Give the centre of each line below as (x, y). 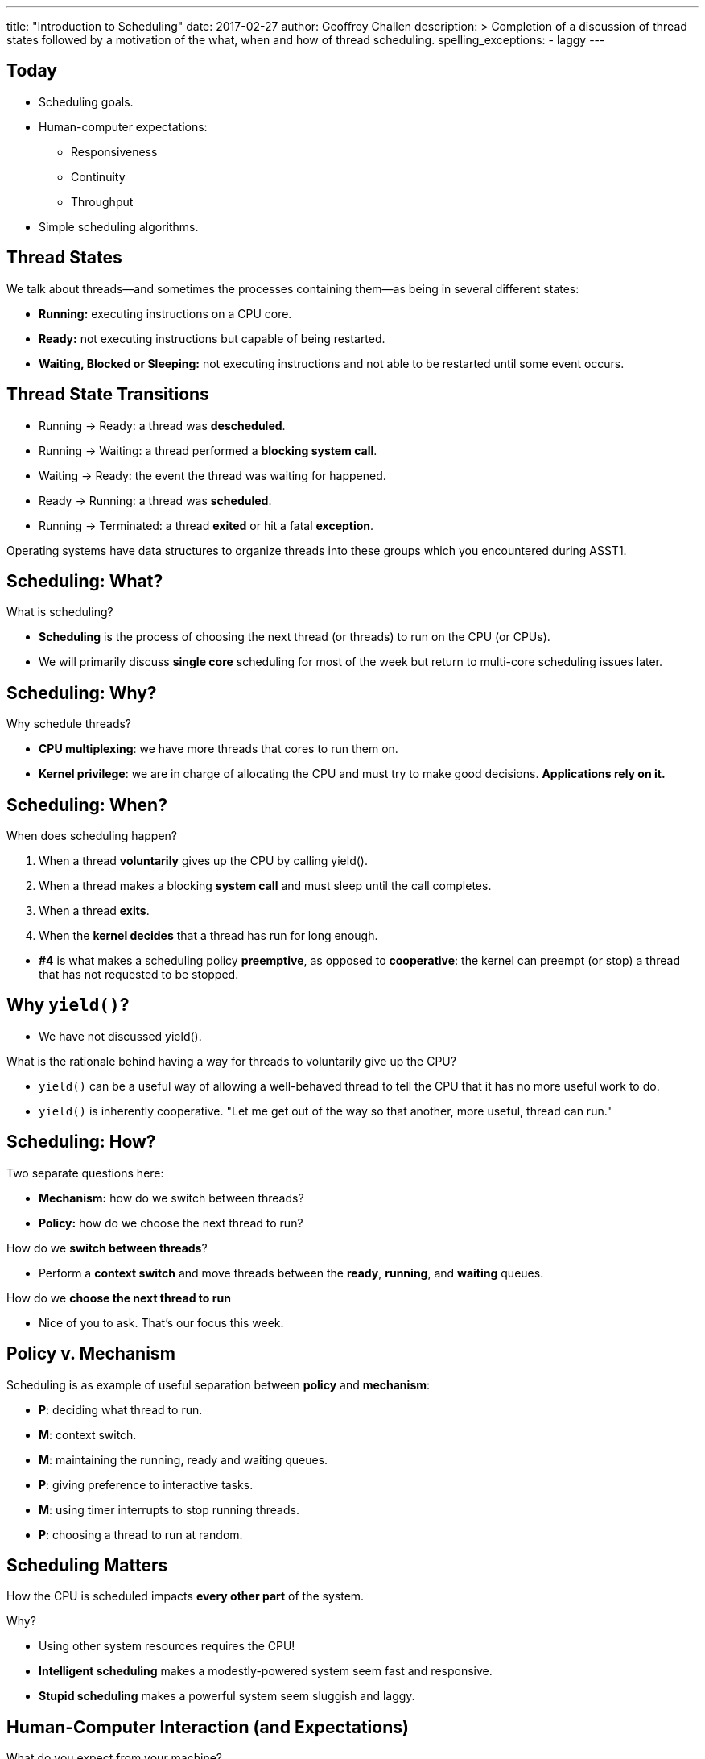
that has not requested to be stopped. (139, 975)
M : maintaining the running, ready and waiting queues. (183, 1459)
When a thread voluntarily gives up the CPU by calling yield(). (203, 861)
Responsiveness (114, 151)
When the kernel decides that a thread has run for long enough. (208, 936)
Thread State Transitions (108, 395)
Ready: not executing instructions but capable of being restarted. (212, 338)
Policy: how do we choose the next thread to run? (171, 1223)
